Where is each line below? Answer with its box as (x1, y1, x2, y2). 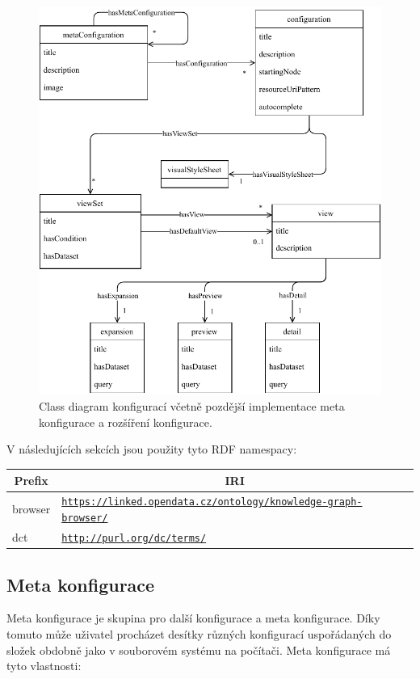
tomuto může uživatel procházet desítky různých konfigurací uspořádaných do (6, 625, 392, 642)
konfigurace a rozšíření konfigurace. (39, 413, 212, 430)
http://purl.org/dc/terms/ (61, 532, 207, 544)
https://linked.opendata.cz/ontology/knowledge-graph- (61, 496, 363, 508)
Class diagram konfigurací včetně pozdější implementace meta (39, 398, 345, 415)
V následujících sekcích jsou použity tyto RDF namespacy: (6, 441, 297, 458)
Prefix (14, 471, 48, 488)
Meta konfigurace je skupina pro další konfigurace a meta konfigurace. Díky (6, 609, 380, 626)
